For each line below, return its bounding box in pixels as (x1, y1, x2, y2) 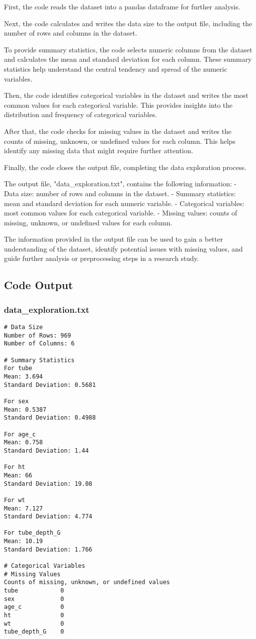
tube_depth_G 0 (4, 628, 64, 636)
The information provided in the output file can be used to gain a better (4, 234, 223, 244)
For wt (4, 496, 25, 504)
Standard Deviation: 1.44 (4, 447, 89, 454)
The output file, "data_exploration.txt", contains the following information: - (4, 178, 237, 189)
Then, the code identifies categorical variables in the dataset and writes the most (4, 90, 249, 100)
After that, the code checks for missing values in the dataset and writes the (4, 126, 231, 136)
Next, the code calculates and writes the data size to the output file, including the (4, 18, 253, 28)
